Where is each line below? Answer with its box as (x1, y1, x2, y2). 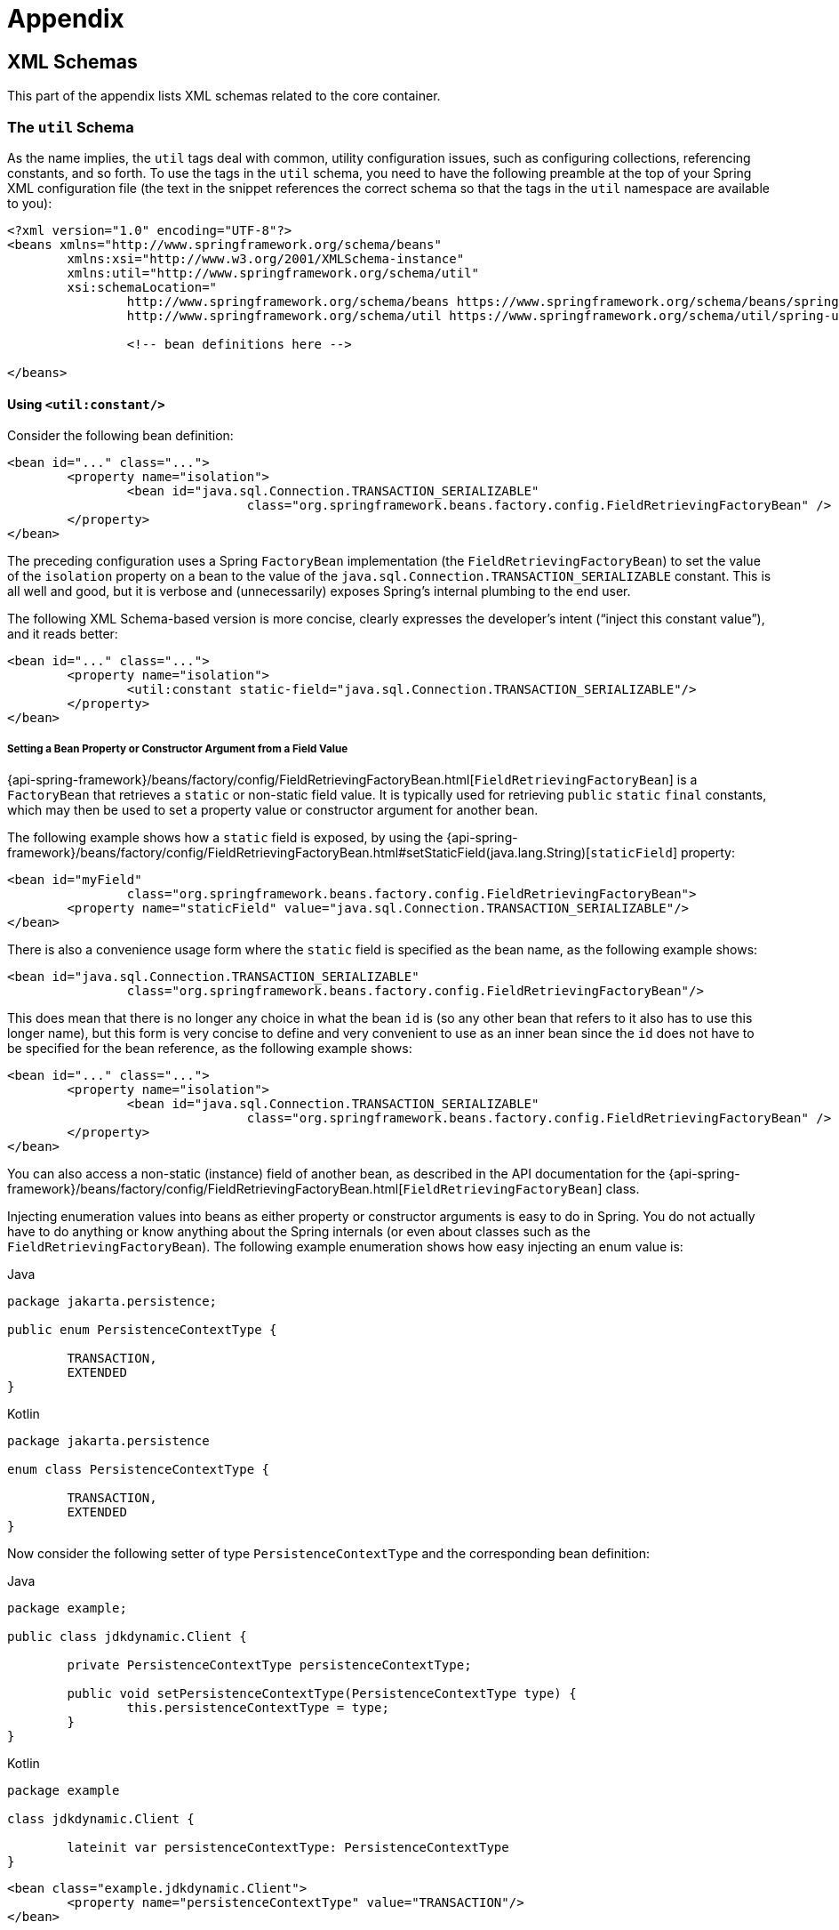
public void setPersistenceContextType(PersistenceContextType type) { (67, 1685, 577, 1701)
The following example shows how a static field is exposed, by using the (7, 829, 443, 845)
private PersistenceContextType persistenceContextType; (67, 1657, 472, 1672)
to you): (7, 195, 52, 211)
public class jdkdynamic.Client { (7, 1628, 247, 1644)
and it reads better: (7, 626, 118, 642)
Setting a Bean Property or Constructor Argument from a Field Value (7, 742, 348, 755)
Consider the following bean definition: (7, 428, 234, 444)
